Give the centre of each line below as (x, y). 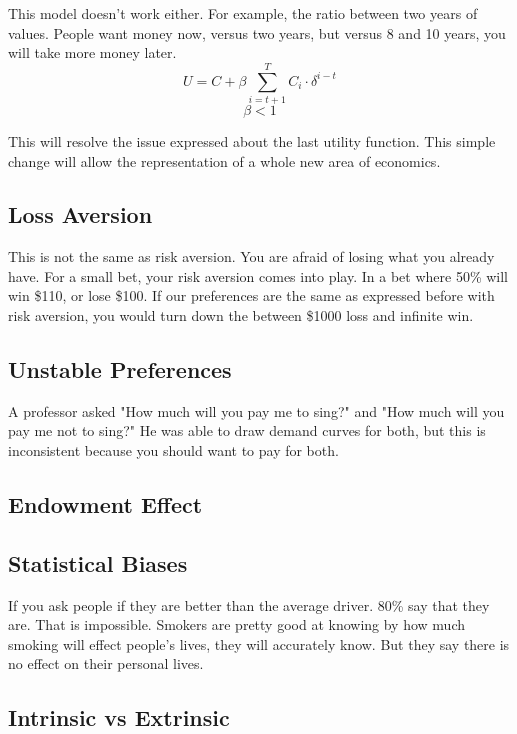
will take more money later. (92, 52)
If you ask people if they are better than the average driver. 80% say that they (249, 604)
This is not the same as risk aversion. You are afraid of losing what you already (251, 256)
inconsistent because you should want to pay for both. (173, 450)
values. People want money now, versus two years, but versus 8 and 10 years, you (257, 32)
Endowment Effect (105, 504)
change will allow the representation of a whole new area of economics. (224, 160)
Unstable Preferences (120, 369)
